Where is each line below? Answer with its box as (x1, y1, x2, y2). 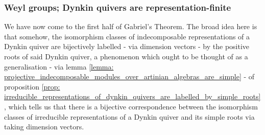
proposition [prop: (4, 81, 60, 92)
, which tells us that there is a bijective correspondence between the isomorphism (4, 101, 258, 111)
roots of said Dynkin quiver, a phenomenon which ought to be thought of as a (4, 51, 248, 61)
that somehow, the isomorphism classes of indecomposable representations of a (4, 31, 250, 41)
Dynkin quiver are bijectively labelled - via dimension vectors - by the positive (4, 41, 250, 52)
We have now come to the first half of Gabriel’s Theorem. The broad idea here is (4, 21, 257, 32)
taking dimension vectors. (4, 121, 84, 132)
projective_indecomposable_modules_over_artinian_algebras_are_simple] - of (4, 71, 255, 82)
